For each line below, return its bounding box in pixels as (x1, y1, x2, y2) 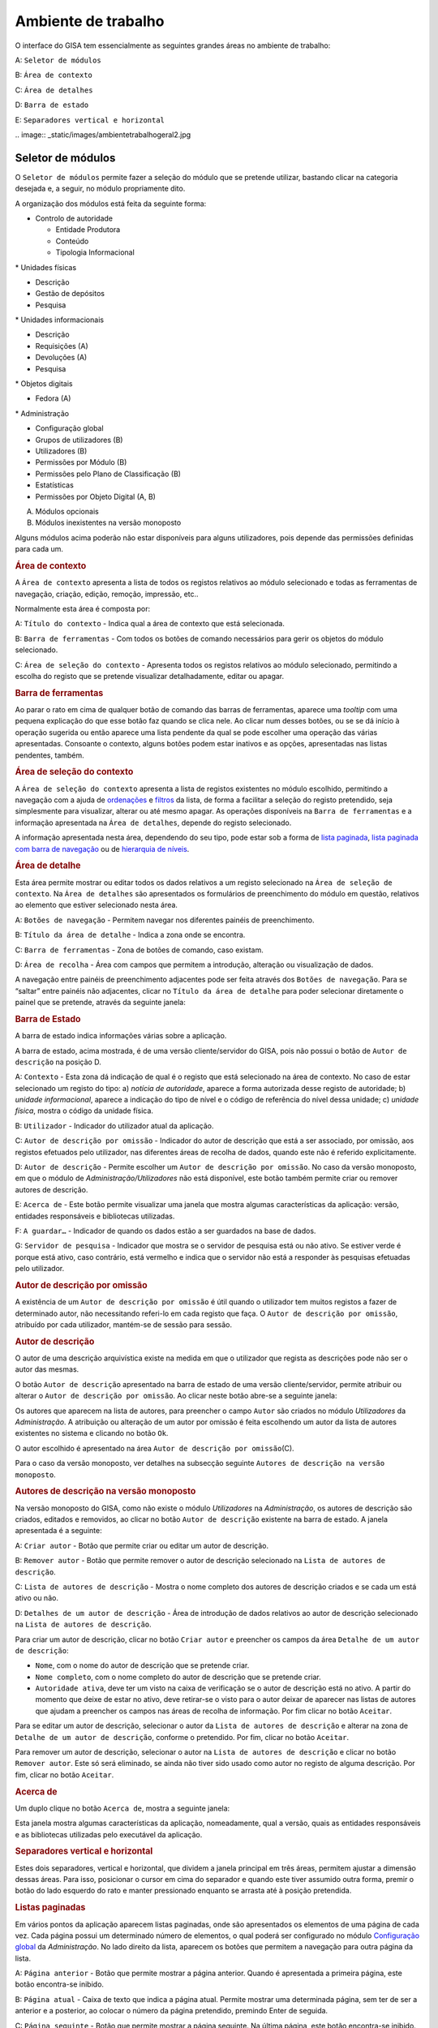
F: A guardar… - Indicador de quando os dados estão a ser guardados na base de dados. (15, 1226, 316, 1235)
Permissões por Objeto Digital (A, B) (35, 492, 156, 501)
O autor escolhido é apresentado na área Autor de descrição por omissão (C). (15, 1443, 295, 1453)
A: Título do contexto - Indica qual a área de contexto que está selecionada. (15, 619, 286, 629)
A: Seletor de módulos (15, 55, 101, 65)
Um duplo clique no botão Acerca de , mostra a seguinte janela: (15, 1803, 230, 1813)
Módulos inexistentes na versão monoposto (35, 518, 182, 527)
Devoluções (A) (35, 353, 88, 363)
